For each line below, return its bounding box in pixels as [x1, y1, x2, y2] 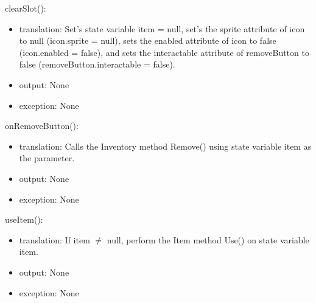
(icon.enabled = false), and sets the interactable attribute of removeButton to [19, 46, 309, 58]
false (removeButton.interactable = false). [19, 58, 175, 71]
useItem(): [5, 213, 43, 226]
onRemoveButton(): [5, 119, 79, 132]
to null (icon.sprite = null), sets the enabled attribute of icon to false [19, 34, 276, 47]
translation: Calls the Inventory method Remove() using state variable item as [19, 139, 312, 152]
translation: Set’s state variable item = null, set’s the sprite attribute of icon [19, 22, 305, 35]
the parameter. [19, 151, 75, 164]
